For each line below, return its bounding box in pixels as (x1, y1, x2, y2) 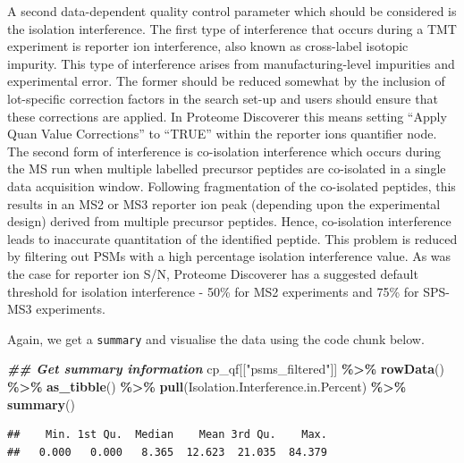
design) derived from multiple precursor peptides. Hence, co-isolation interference (7, 212, 451, 231)
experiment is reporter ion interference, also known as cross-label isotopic (7, 37, 409, 55)
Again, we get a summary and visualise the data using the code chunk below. (7, 329, 425, 348)
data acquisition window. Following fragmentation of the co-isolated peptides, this (7, 176, 456, 195)
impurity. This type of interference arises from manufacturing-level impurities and (7, 54, 455, 72)
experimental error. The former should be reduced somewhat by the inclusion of (7, 72, 445, 90)
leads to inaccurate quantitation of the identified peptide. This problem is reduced (7, 229, 458, 248)
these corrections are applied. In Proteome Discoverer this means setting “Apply (7, 106, 447, 125)
